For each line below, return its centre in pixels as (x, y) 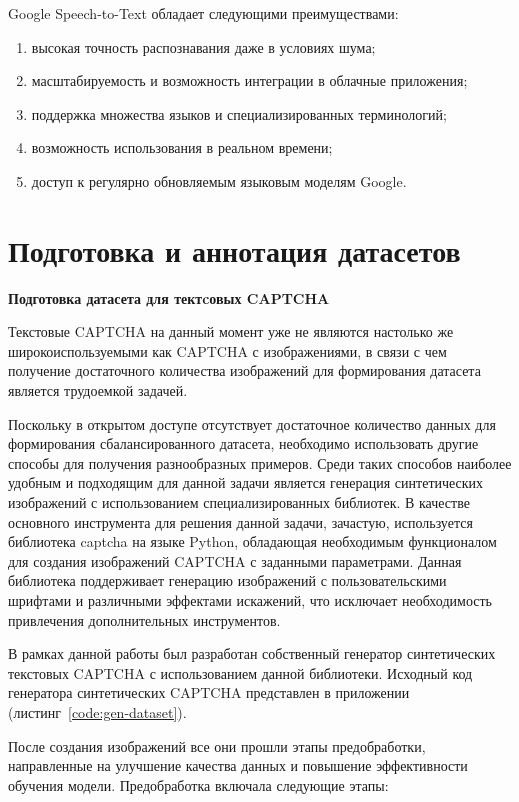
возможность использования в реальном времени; (182, 147)
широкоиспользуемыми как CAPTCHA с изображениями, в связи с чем (227, 350)
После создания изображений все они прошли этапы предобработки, (217, 745)
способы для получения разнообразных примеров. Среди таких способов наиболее (260, 462)
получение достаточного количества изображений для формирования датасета (244, 370)
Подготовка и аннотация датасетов (234, 249)
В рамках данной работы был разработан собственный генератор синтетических (252, 653)
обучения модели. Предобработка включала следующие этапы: (198, 784)
